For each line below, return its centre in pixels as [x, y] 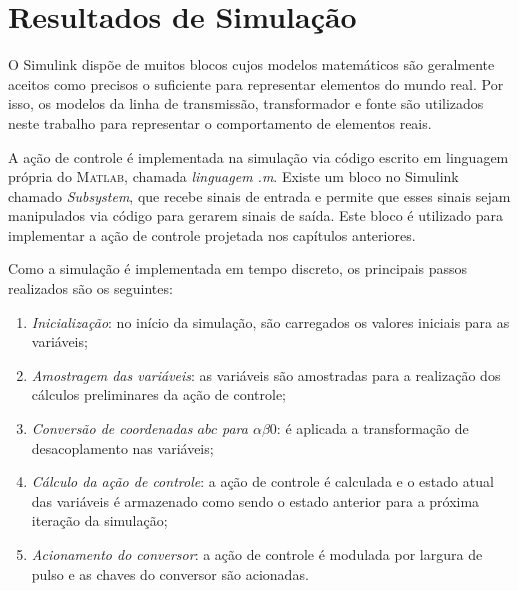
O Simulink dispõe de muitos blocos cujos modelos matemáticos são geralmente [251, 64]
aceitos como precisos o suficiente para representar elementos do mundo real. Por [256, 83]
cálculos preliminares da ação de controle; [158, 394]
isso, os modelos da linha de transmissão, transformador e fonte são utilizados [246, 103]
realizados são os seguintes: [90, 288]
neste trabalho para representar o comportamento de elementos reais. [220, 122]
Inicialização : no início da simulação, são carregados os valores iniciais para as [270, 321]
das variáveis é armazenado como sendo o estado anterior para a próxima [255, 500]
